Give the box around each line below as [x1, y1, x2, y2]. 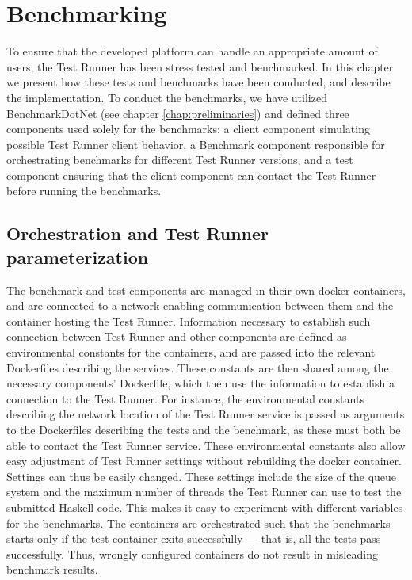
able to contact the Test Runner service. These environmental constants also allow [6, 437, 406, 453]
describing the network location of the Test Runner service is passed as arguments [6, 406, 405, 422]
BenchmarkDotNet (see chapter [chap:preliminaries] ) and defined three [6, 105, 349, 121]
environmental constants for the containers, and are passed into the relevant [6, 344, 376, 361]
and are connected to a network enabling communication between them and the [6, 297, 394, 314]
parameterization [6, 244, 149, 269]
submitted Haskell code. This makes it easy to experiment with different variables [6, 498, 403, 515]
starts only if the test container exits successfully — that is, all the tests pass [6, 530, 381, 547]
